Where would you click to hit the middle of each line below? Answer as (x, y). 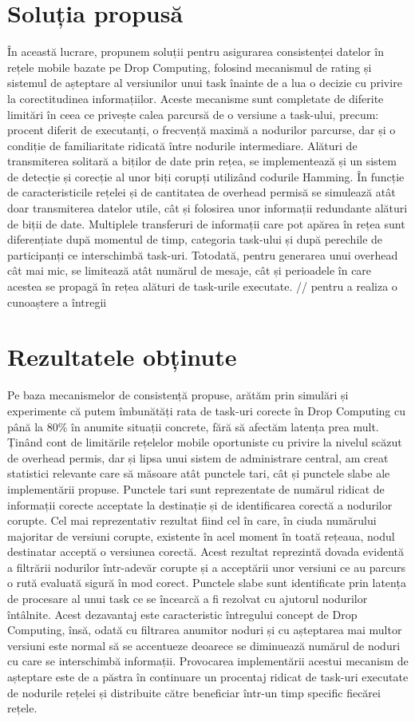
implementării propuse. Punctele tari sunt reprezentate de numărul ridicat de (196, 488)
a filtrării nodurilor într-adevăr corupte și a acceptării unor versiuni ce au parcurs (206, 567)
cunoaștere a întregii (57, 301)
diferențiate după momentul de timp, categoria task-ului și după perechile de (195, 239)
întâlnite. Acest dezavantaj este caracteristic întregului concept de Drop (182, 614)
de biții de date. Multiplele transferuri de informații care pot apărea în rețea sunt (206, 223)
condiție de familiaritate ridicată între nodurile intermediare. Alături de (182, 145)
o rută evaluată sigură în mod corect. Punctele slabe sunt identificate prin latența (207, 583)
